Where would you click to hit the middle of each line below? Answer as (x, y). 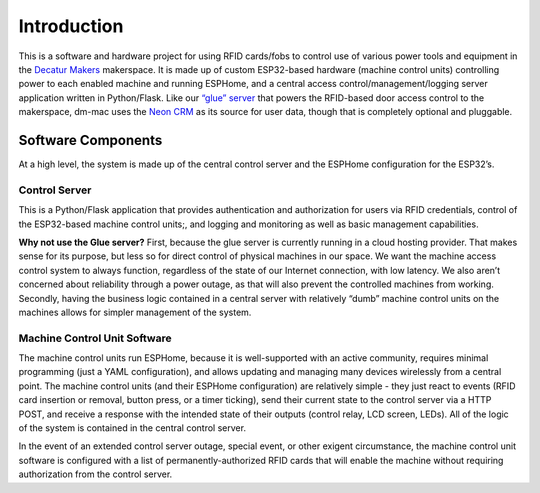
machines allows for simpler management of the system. (135, 312)
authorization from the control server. (95, 474)
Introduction (71, 26)
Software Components (90, 140)
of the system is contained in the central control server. (132, 427)
